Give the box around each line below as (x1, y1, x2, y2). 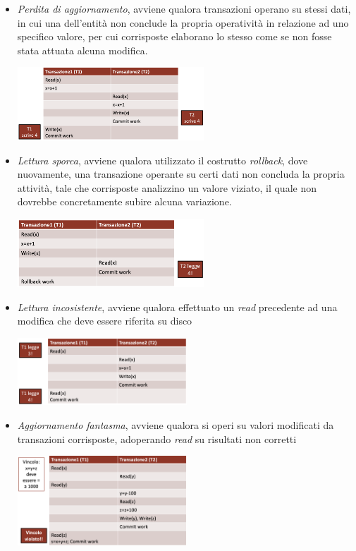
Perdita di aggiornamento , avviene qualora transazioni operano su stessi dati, (17, 1, 351, 16)
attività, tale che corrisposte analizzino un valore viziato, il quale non (17, 180, 317, 195)
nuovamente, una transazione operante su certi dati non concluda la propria (17, 166, 345, 181)
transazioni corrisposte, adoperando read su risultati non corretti (17, 431, 297, 446)
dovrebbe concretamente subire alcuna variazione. (17, 194, 232, 209)
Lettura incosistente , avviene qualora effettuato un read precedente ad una (17, 299, 338, 314)
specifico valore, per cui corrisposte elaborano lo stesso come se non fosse (17, 29, 332, 44)
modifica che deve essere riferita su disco (17, 313, 192, 328)
